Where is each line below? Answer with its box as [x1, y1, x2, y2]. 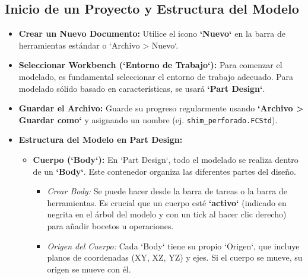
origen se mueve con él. [47, 262, 131, 275]
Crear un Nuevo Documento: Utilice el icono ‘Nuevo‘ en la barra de [18, 27, 285, 40]
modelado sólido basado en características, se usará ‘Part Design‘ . [18, 82, 265, 94]
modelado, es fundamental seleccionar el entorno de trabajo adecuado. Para [18, 70, 293, 82]
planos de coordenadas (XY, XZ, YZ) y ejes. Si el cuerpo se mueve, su [47, 251, 303, 264]
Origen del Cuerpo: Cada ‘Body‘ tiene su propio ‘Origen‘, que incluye [47, 239, 300, 252]
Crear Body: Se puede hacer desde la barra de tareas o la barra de [47, 185, 287, 197]
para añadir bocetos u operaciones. [47, 219, 174, 232]
